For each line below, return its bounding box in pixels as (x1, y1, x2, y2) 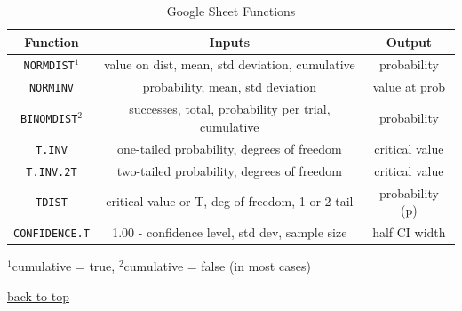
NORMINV (28, 82, 75, 95)
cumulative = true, (12, 257, 115, 275)
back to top (7, 286, 69, 305)
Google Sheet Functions (166, 2, 296, 20)
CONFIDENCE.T (13, 227, 90, 240)
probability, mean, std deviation (142, 77, 317, 96)
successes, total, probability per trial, (129, 100, 331, 118)
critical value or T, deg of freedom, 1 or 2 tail (106, 192, 354, 211)
